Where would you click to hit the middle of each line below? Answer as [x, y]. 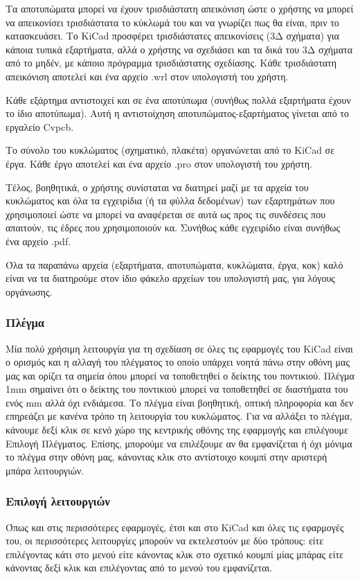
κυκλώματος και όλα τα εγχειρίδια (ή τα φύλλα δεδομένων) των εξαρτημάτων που [170, 201]
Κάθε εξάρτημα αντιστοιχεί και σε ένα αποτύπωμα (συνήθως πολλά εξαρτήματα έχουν [178, 99]
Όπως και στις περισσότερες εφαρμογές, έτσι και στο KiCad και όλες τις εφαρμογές [175, 527]
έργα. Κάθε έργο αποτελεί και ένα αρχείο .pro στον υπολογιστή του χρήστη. [159, 163]
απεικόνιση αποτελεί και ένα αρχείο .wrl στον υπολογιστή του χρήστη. [147, 76]
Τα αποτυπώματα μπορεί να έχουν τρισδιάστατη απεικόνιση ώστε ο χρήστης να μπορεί [180, 8]
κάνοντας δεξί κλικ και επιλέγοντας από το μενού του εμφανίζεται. [139, 568]
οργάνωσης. [29, 291]
